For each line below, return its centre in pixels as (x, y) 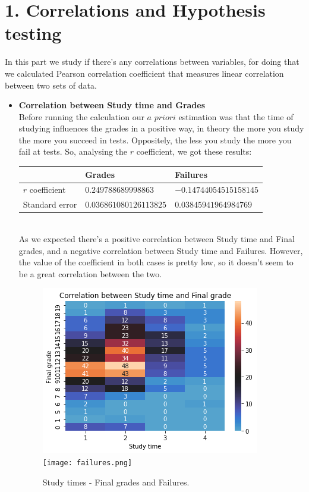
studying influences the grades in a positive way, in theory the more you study (161, 128)
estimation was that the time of (236, 116)
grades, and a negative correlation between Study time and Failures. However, (161, 250)
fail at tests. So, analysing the (73, 151)
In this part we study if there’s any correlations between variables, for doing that (152, 62)
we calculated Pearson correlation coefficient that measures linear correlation (144, 73)
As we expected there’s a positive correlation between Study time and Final (157, 238)
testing (33, 33)
